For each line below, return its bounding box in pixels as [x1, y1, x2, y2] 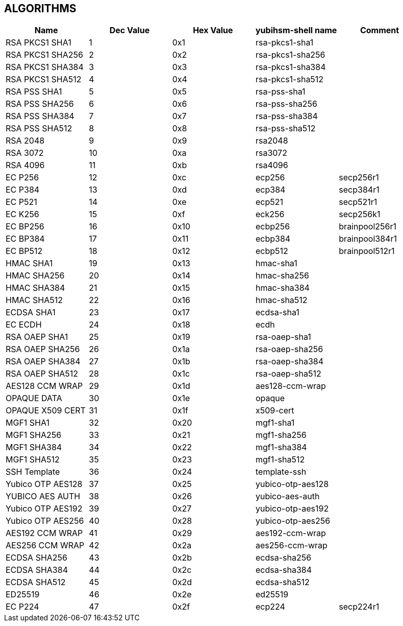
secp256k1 [339, 209, 381, 220]
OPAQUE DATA [6, 393, 62, 404]
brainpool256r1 [339, 221, 397, 232]
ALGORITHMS [4, 2, 77, 15]
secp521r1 [339, 197, 377, 207]
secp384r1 [339, 184, 380, 195]
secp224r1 [339, 601, 380, 612]
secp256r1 [339, 172, 379, 183]
